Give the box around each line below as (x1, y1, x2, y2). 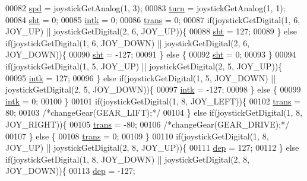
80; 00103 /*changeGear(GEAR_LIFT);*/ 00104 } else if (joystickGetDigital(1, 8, (5, 106, 303, 119)
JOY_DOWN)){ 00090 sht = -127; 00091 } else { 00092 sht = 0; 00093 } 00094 (5, 48, 296, 61)
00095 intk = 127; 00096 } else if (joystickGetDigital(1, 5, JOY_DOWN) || (5, 71, 276, 84)
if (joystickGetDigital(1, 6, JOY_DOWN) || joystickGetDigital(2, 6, (5, 36, 250, 49)
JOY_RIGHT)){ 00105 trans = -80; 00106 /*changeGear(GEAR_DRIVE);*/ (5, 118, 290, 130)
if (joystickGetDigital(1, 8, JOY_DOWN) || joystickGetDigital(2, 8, (5, 153, 250, 165)
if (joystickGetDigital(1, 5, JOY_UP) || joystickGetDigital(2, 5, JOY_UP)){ (5, 59, 283, 72)
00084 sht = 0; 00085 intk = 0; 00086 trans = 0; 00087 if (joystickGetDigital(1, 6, (5, 13, 300, 26)
